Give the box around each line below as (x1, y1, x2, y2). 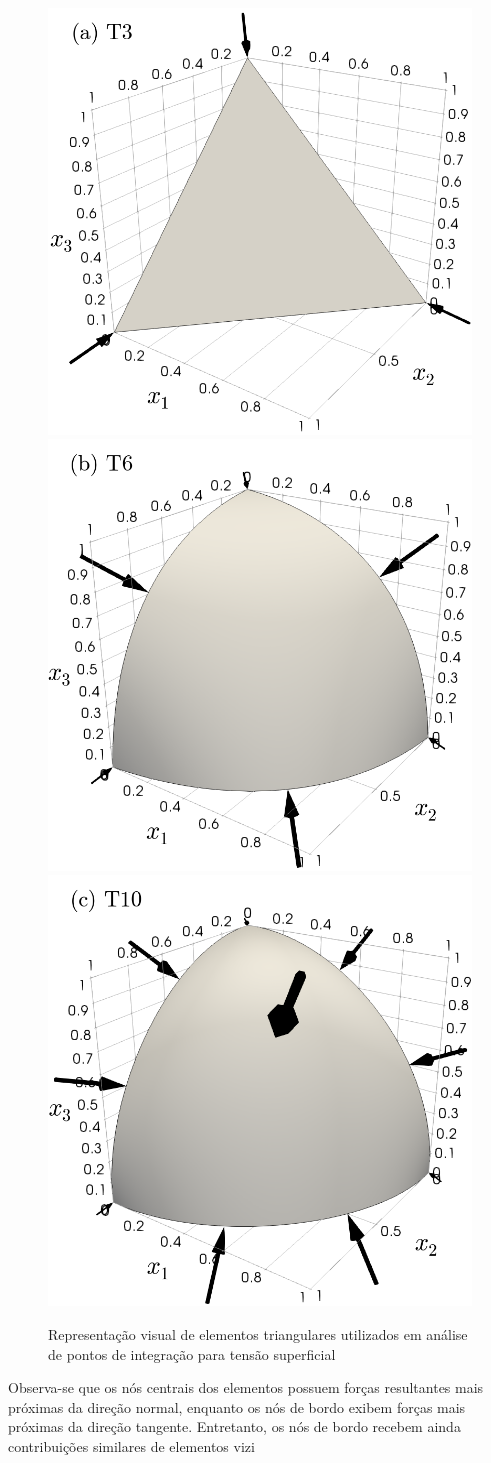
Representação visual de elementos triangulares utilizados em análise (48, 1324, 468, 1345)
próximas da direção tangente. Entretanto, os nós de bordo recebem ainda (8, 1416, 461, 1437)
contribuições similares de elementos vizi (8, 1436, 255, 1457)
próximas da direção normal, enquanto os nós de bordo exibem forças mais (8, 1396, 466, 1417)
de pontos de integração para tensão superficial (48, 1343, 336, 1364)
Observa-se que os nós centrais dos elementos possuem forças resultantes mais (8, 1377, 484, 1398)
